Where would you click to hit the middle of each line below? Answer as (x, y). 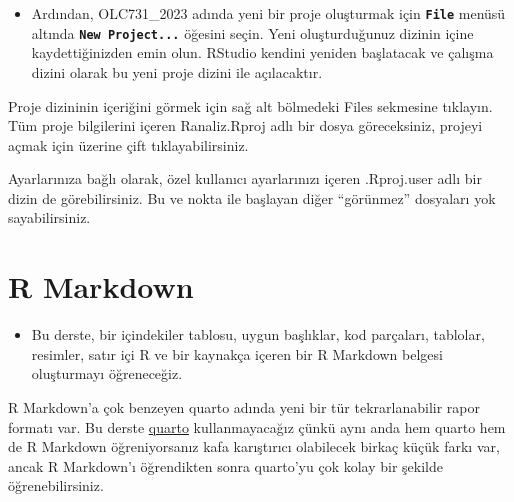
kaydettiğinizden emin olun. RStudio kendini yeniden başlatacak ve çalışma (262, 52)
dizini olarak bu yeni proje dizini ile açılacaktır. (177, 71)
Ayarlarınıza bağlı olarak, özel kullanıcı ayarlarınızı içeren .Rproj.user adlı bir (245, 178)
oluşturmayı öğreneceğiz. (107, 373)
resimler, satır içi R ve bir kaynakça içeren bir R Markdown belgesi (237, 353)
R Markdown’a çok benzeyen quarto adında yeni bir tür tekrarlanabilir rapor (244, 406)
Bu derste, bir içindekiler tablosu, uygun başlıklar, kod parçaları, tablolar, (258, 334)
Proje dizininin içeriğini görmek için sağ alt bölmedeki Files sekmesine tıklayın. (250, 105)
